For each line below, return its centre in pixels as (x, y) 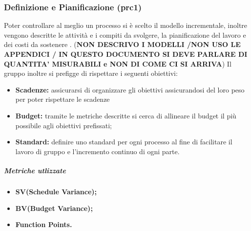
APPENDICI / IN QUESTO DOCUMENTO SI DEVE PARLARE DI (126, 54)
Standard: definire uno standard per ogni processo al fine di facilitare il (124, 142)
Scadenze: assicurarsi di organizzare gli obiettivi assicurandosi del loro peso (130, 89)
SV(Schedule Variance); (56, 191)
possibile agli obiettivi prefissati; (63, 125)
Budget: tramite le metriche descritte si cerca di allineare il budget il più (126, 115)
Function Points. (44, 224)
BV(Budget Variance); (54, 208)
